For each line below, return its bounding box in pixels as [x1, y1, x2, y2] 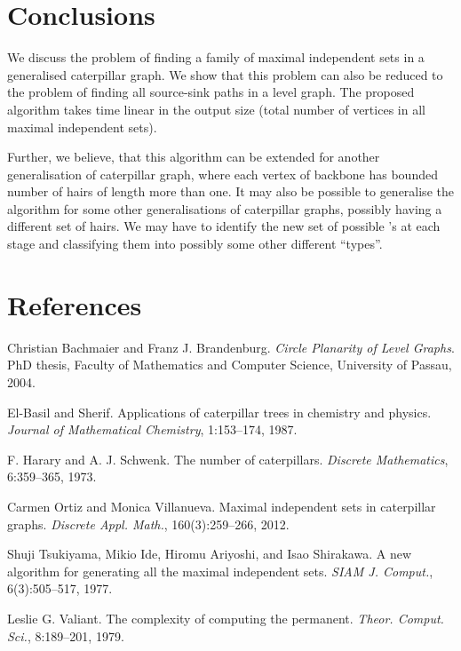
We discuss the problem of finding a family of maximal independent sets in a [7, 48, 425, 67]
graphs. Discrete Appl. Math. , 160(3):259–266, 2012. [7, 514, 290, 533]
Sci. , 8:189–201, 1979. [7, 626, 124, 645]
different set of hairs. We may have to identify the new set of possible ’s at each [7, 217, 441, 235]
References [7, 286, 142, 322]
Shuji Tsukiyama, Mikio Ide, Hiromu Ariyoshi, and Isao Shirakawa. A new [7, 544, 411, 563]
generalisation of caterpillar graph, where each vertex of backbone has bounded [7, 164, 438, 183]
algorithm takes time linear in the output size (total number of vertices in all [7, 99, 425, 118]
